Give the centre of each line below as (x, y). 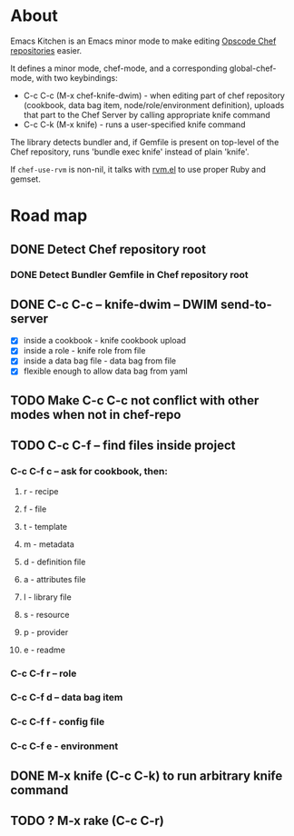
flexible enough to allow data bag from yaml (106, 371)
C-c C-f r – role (44, 673)
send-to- (246, 304)
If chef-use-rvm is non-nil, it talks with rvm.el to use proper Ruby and (138, 169)
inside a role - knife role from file (84, 351)
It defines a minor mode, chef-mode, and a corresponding (119, 68)
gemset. (26, 179)
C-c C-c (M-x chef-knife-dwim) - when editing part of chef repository (154, 95)
